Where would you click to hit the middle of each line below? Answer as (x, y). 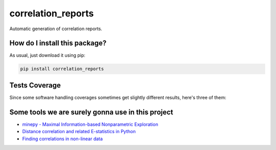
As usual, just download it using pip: (47, 55)
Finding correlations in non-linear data (63, 139)
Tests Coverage (35, 85)
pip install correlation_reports (62, 69)
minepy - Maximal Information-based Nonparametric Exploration (90, 124)
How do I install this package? (58, 43)
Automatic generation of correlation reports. (56, 29)
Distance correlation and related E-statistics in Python (79, 132)
